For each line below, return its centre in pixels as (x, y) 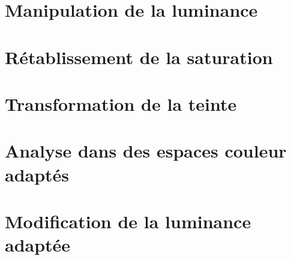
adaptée (38, 245)
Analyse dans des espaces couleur (146, 151)
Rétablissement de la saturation (139, 57)
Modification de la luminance (128, 221)
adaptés (37, 174)
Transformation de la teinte (121, 103)
